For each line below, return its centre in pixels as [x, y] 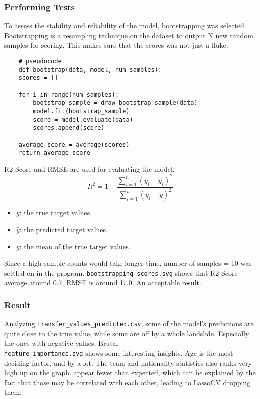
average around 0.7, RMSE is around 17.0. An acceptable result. [103, 282]
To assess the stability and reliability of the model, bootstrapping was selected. [125, 25]
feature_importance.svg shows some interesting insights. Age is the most [119, 353]
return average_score [54, 153]
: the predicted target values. [63, 229]
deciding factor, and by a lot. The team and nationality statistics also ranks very [128, 363]
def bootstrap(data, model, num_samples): [90, 69]
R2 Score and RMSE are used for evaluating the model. [89, 169]
